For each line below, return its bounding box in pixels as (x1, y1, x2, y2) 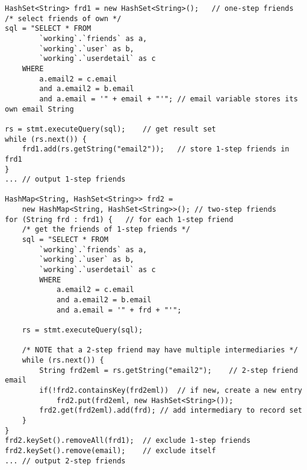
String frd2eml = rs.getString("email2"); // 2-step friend (39, 366, 298, 375)
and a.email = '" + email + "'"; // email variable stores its (39, 94, 298, 103)
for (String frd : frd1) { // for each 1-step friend (5, 215, 234, 224)
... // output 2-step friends (5, 456, 126, 465)
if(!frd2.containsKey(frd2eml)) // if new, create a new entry (39, 386, 302, 395)
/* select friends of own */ (5, 14, 122, 23)
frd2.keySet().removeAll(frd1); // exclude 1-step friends (5, 436, 251, 445)
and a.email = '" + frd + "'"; (56, 305, 182, 314)
